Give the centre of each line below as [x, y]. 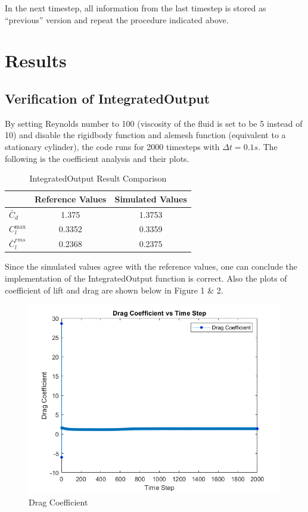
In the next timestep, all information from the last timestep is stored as [136, 8]
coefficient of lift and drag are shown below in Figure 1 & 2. [114, 290]
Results [36, 60]
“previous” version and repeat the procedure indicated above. [117, 19]
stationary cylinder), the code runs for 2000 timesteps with [112, 146]
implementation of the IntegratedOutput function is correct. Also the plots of [146, 278]
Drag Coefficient [58, 502]
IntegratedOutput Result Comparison [98, 178]
